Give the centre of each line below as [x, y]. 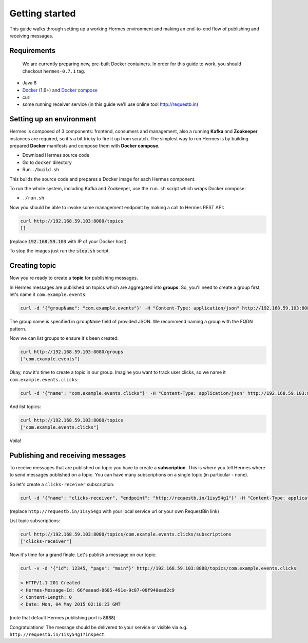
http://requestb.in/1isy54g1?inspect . [58, 634]
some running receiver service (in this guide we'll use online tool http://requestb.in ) [110, 104]
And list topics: [25, 407]
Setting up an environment [53, 119]
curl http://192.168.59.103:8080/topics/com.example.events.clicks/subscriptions [126, 534]
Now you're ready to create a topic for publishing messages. [74, 278]
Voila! [15, 440]
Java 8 [30, 83]
